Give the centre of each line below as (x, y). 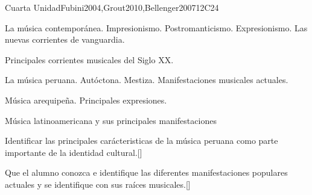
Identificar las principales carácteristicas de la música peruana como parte (142, 141)
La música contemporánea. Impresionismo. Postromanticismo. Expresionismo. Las (156, 27)
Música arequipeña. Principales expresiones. (86, 100)
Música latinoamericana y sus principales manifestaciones (111, 120)
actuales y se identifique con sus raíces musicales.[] (98, 184)
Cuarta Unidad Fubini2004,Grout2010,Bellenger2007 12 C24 (112, 7)
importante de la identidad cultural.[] (74, 152)
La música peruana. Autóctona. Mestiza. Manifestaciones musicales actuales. (147, 80)
